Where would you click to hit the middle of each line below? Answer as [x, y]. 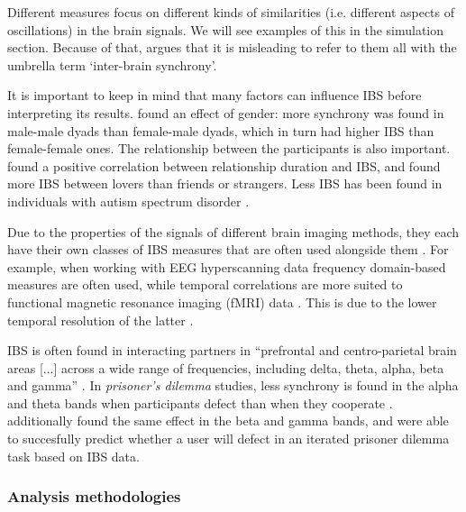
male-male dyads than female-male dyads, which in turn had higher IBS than [221, 130]
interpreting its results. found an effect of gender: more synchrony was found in [226, 112]
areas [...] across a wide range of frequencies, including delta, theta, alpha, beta [226, 367]
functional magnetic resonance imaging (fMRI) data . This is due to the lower [222, 302]
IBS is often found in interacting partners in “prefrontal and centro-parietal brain [232, 350]
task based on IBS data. [73, 456]
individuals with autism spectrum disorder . [128, 201]
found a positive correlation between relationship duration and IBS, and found [224, 165]
